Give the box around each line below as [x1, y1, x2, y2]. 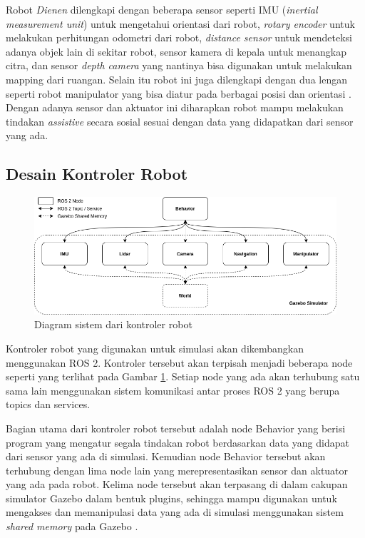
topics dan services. [6, 397, 91, 412]
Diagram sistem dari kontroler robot [34, 317, 192, 332]
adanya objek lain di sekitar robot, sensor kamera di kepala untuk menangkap [6, 44, 346, 59]
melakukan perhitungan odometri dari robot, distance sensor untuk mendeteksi [6, 30, 352, 45]
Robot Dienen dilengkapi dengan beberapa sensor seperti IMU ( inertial [6, 2, 318, 16]
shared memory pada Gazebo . [6, 519, 138, 534]
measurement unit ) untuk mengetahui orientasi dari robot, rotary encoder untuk [6, 16, 355, 31]
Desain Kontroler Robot [6, 163, 188, 185]
